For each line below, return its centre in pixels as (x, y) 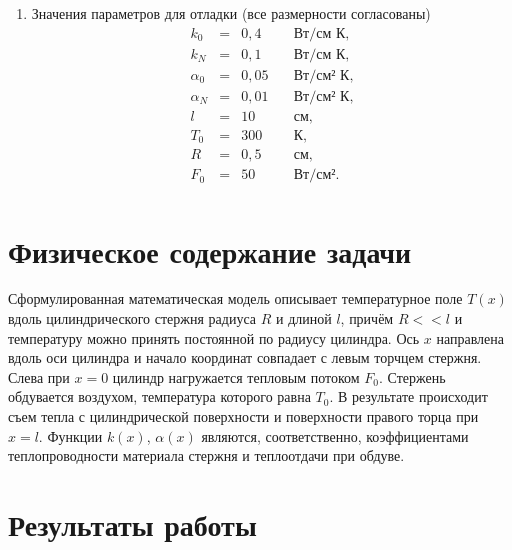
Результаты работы (132, 523)
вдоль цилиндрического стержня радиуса (132, 318)
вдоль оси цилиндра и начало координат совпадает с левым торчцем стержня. (245, 357)
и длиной (303, 318)
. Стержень (412, 376)
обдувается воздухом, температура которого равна (159, 396)
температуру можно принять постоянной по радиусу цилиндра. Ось (214, 337)
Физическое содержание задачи (210, 250)
